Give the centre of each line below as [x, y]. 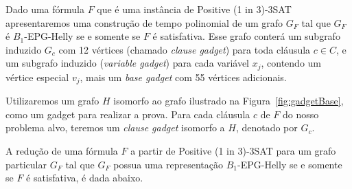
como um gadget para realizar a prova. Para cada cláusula [128, 114]
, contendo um [291, 63]
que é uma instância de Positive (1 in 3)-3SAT [194, 9]
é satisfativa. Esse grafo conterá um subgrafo [246, 36]
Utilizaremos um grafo [52, 101]
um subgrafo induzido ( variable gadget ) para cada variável [128, 63]
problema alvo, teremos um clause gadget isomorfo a [115, 127]
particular [26, 164]
